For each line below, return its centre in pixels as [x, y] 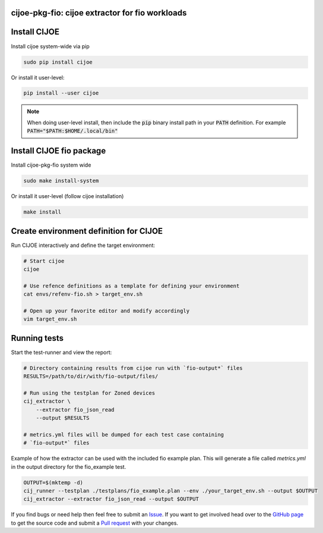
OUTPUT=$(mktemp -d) [53, 482]
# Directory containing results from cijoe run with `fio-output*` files [133, 368]
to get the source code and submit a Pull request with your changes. [94, 523]
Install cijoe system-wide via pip [50, 46]
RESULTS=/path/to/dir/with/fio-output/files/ [91, 377]
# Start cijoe [44, 261]
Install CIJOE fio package [58, 151]
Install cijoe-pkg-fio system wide [51, 165]
